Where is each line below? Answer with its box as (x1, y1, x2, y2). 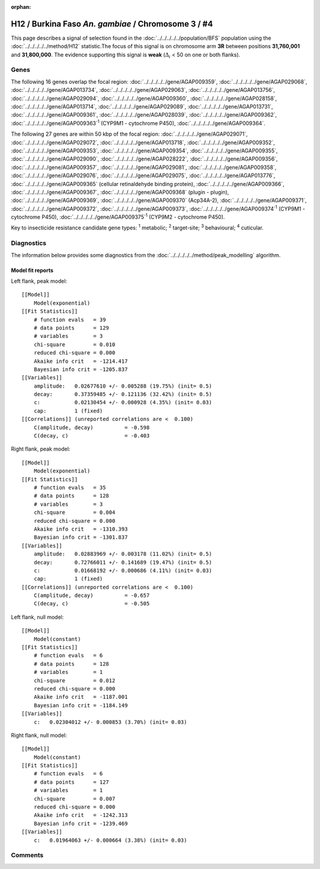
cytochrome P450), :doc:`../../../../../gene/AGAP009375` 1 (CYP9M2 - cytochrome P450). (11, 212, 225, 221)
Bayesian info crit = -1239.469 (33, 820, 128, 827)
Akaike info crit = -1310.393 (33, 525, 128, 532)
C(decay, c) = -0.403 (33, 433, 150, 439)
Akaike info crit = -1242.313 (33, 812, 128, 819)
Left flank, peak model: (11, 277, 68, 285)
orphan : (11, 4, 31, 10)
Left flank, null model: (11, 614, 64, 621)
